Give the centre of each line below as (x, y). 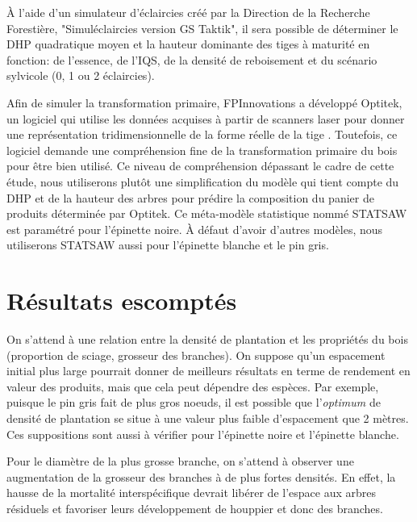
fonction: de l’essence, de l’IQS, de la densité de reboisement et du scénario (192, 59)
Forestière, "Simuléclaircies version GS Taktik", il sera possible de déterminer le (202, 28)
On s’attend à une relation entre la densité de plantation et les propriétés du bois (207, 339)
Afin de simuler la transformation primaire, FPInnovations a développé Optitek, (204, 102)
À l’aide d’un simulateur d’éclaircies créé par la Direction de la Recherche (188, 12)
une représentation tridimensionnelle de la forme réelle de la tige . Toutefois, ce (202, 134)
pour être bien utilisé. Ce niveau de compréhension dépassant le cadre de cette (200, 166)
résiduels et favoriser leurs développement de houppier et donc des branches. (195, 508)
